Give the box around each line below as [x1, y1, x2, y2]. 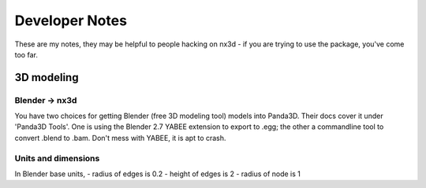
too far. [14, 50, 39, 59]
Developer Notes [14, 12, 128, 29]
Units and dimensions [14, 153, 100, 164]
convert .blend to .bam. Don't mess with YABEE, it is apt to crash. [14, 133, 226, 142]
